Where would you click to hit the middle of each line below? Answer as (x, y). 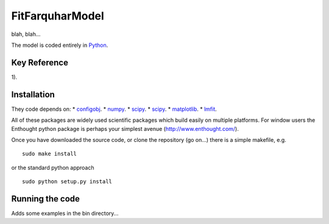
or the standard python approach (53, 167)
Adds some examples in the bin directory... (65, 213)
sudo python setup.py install (67, 182)
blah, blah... (26, 34)
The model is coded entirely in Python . (60, 45)
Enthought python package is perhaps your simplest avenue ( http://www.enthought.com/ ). (125, 128)
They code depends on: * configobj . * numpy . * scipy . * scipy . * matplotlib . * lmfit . (114, 109)
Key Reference (40, 62)
